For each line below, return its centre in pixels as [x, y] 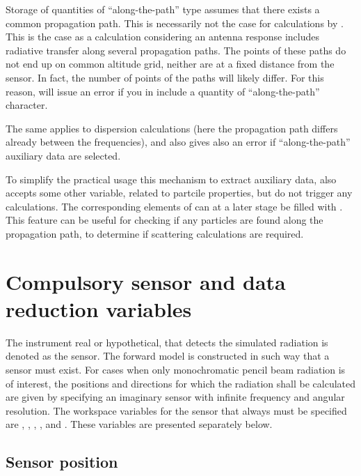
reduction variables [99, 308]
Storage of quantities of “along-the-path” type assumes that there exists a [163, 9]
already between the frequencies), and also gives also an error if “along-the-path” [178, 142]
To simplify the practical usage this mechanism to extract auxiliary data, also [171, 179]
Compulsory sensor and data [146, 281]
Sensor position [62, 462]
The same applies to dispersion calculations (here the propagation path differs [172, 128]
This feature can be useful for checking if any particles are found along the [165, 220]
